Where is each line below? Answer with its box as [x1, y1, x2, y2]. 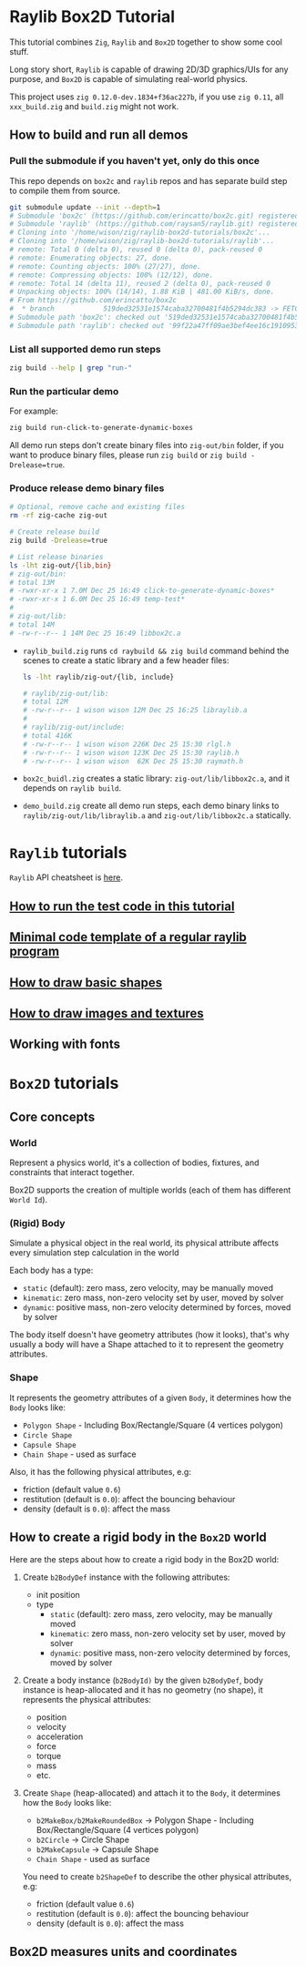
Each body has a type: [9, 1265, 94, 1276]
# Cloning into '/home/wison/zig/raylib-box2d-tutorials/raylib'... [9, 237, 275, 246]
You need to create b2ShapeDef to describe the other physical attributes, [22, 1870, 292, 1882]
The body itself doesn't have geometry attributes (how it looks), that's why [9, 1329, 290, 1340]
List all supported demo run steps [9, 343, 161, 355]
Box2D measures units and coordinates [9, 1943, 238, 1960]
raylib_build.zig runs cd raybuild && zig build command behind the [22, 645, 290, 656]
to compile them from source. [9, 185, 121, 196]
